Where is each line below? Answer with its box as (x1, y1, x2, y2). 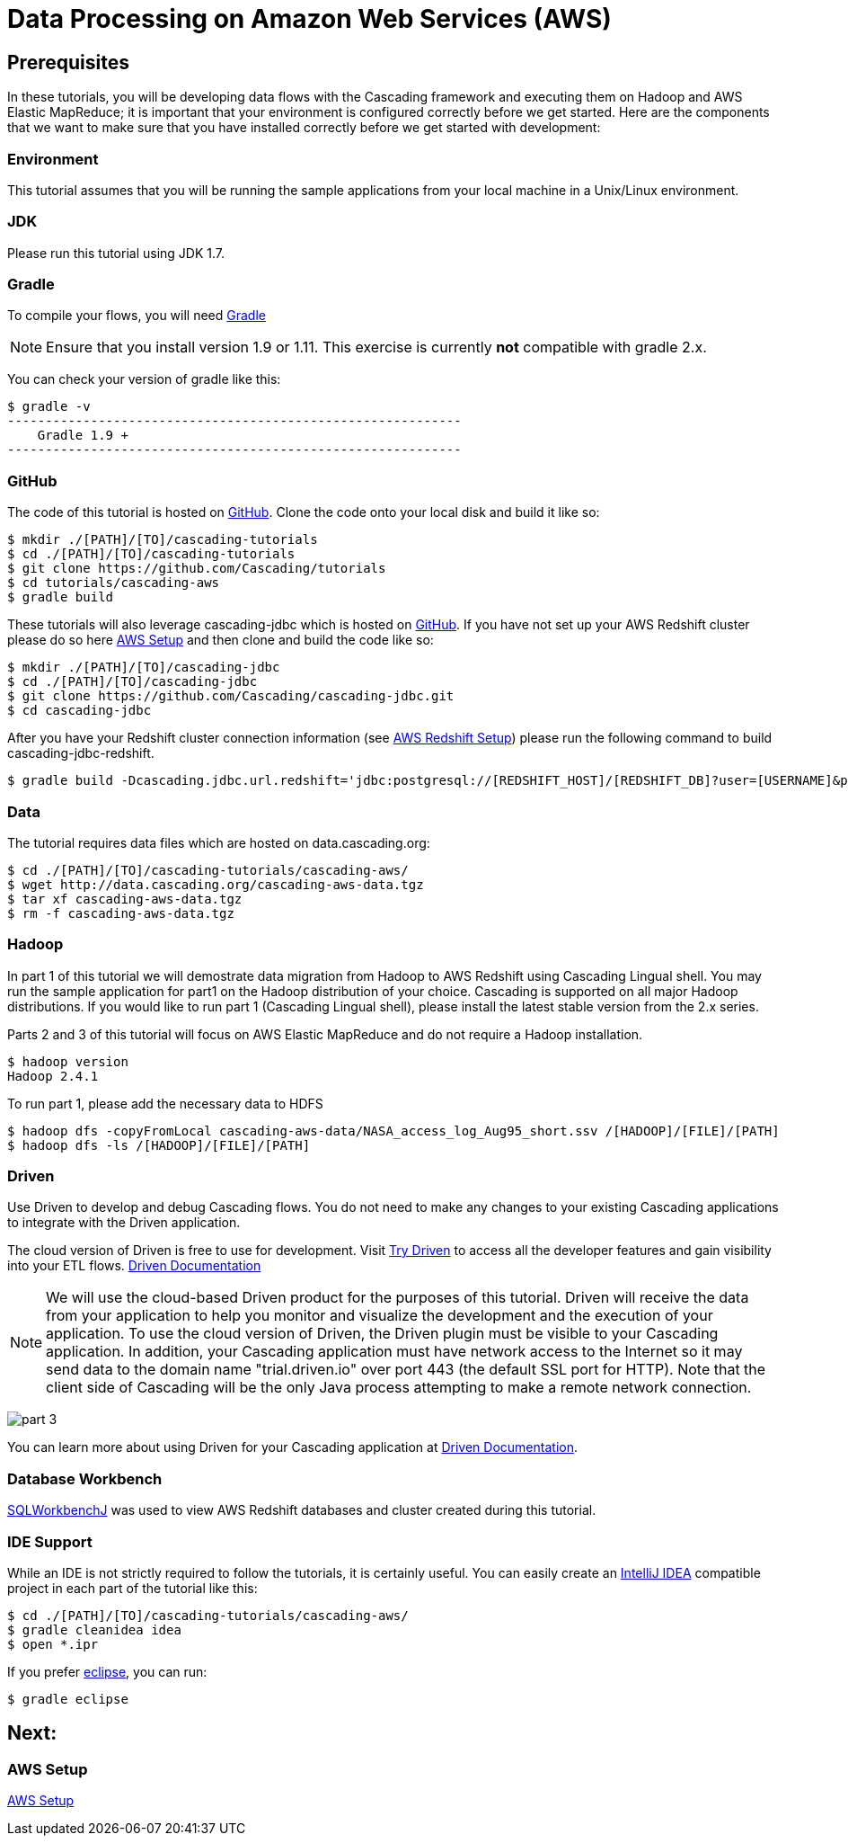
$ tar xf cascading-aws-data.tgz (7, 891, 243, 906)
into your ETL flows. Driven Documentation (7, 1258, 261, 1274)
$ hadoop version (7, 1054, 128, 1069)
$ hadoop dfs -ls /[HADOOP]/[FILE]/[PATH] (7, 1137, 311, 1153)
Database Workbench (7, 1469, 163, 1488)
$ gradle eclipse (7, 1691, 128, 1706)
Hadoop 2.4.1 (7, 1068, 99, 1083)
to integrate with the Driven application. (7, 1215, 241, 1231)
